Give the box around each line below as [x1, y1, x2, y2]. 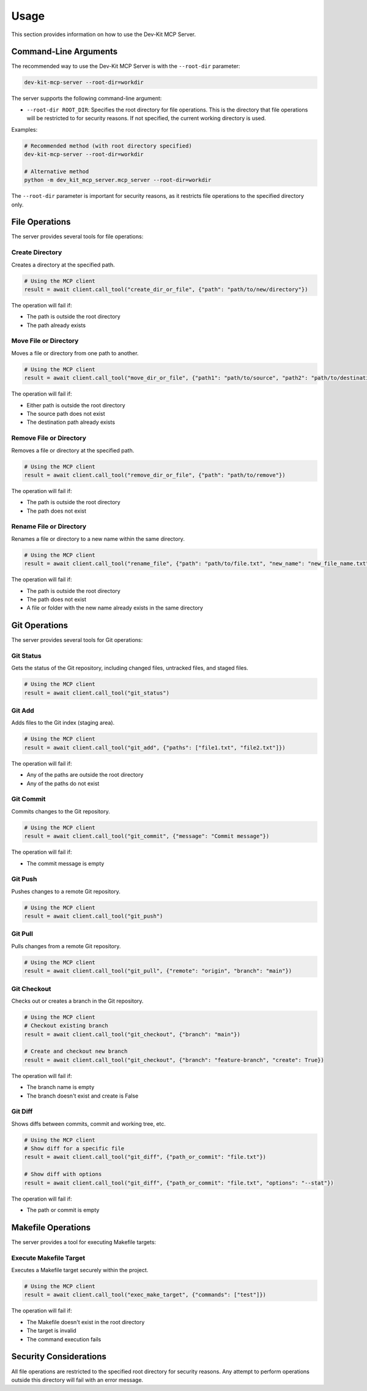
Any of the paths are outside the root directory [26, 771, 144, 778]
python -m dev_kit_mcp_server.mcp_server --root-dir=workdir [24, 176, 212, 184]
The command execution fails [26, 1335, 102, 1343]
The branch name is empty [26, 1084, 95, 1091]
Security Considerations [11, 1351, 107, 1362]
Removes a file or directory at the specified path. [11, 447, 135, 454]
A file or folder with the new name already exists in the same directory [26, 604, 203, 612]
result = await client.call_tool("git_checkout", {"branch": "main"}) [24, 1031, 241, 1038]
